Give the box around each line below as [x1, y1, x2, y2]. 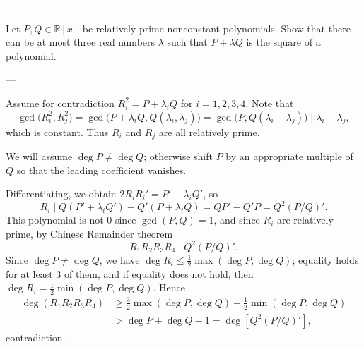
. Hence [153, 280, 185, 295]
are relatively [276, 212, 334, 227]
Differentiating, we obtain [6, 186, 117, 201]
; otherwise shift [143, 149, 213, 164]
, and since [213, 212, 260, 227]
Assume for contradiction [6, 95, 115, 110]
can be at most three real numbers [6, 35, 155, 49]
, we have [99, 252, 140, 267]
